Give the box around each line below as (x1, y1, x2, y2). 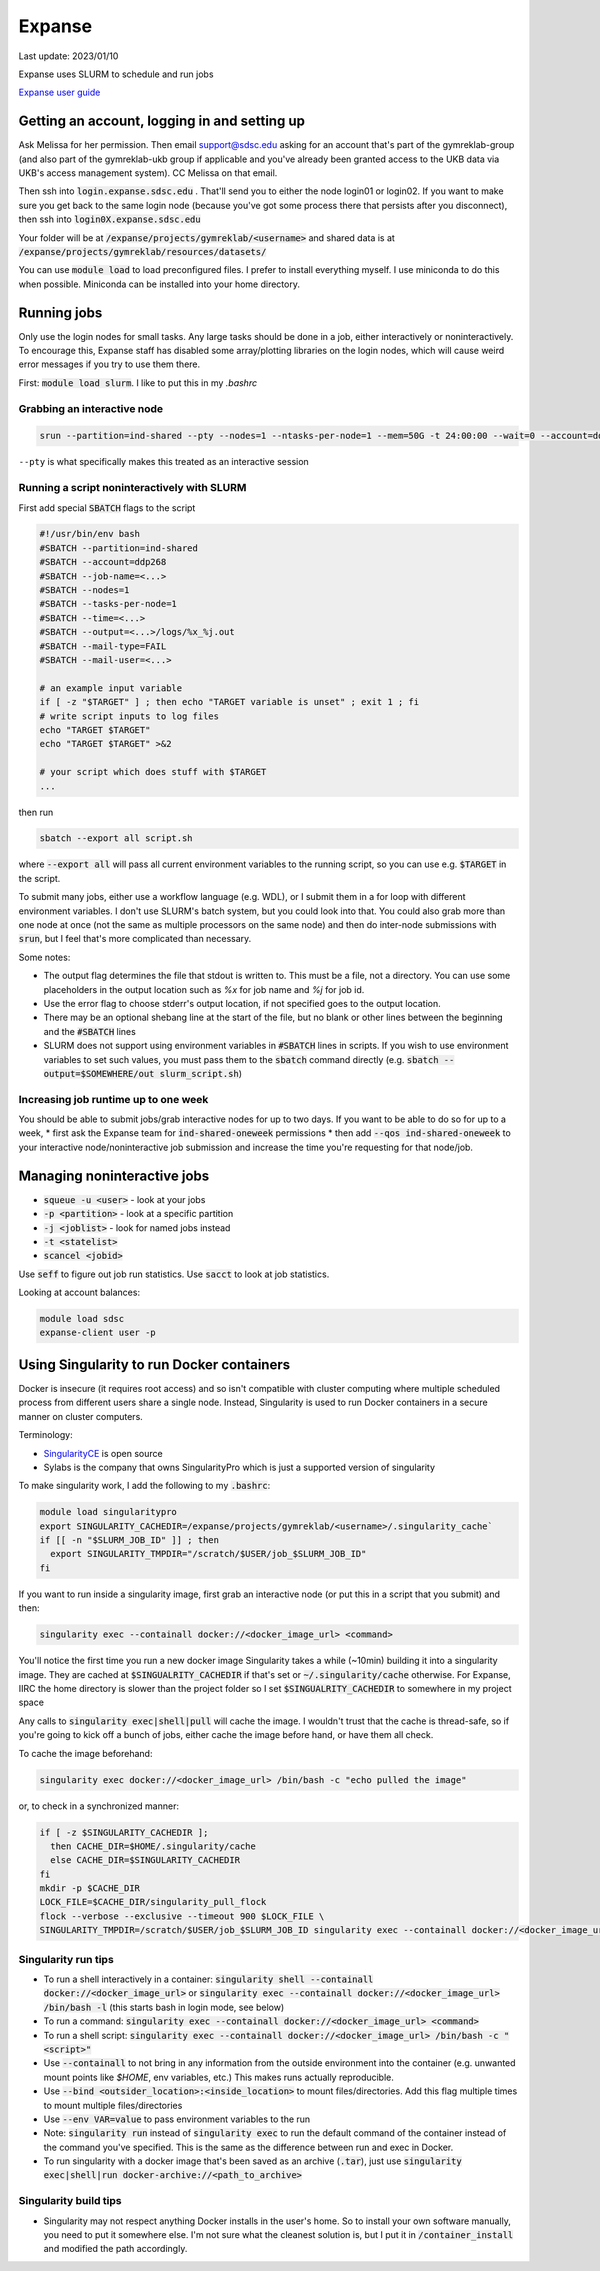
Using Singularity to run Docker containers (18, 1356, 291, 1373)
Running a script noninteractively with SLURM (18, 481, 247, 495)
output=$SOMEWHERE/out (43, 1068, 155, 1079)
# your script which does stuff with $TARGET (39, 766, 267, 778)
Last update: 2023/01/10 (18, 50, 119, 62)
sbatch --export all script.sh (39, 833, 194, 844)
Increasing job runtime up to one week (18, 1092, 209, 1106)
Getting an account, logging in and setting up (18, 113, 305, 130)
